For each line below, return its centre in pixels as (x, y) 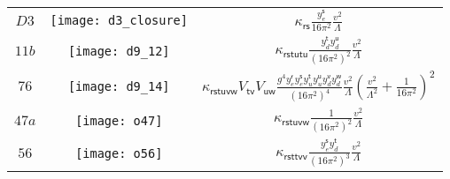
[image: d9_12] (119, 51)
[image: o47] (119, 120)
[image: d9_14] (119, 86)
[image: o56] (119, 153)
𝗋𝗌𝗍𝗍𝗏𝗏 (295, 156)
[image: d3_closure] (119, 21)
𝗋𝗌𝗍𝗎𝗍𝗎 (295, 54)
